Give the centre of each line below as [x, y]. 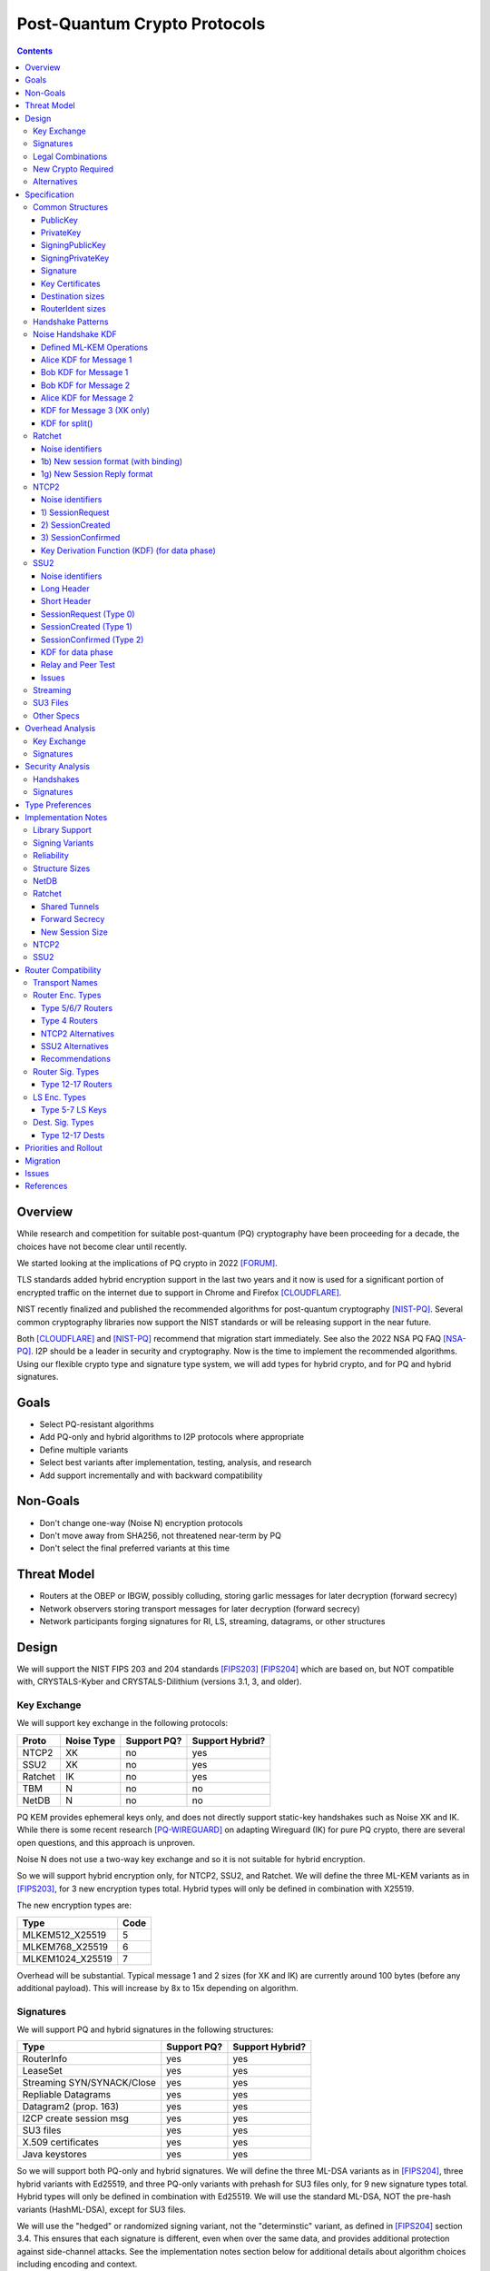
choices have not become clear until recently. [102, 1246]
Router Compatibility [63, 970]
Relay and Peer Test [78, 665]
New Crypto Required [73, 169]
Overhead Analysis [60, 729]
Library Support [63, 830]
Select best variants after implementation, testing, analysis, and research [176, 1463]
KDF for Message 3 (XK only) [95, 411]
